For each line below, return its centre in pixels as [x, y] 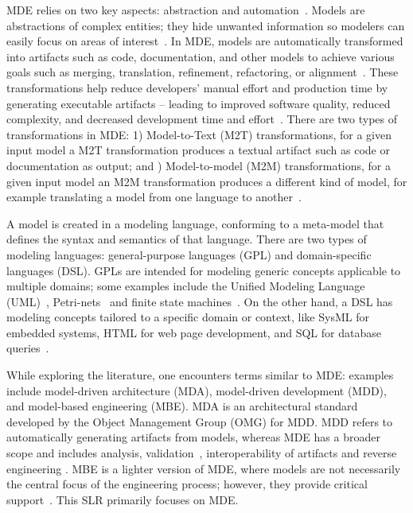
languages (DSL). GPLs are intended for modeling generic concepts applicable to [204, 270]
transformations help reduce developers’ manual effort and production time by [197, 87]
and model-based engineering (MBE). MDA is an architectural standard [182, 406]
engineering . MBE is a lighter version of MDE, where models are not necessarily [204, 468]
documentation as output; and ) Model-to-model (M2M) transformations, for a [199, 165]
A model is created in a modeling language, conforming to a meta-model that [195, 223]
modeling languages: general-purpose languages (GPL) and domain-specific [189, 254]
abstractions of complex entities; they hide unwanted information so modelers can [206, 25]
